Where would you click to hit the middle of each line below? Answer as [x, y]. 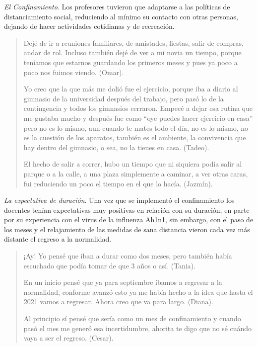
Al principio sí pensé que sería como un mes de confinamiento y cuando [132, 318]
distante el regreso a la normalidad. [58, 239]
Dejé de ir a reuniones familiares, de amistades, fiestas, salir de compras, [133, 43]
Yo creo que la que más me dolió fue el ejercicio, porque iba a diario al [131, 89]
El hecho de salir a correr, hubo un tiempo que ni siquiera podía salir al [133, 164]
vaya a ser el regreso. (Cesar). [68, 338]
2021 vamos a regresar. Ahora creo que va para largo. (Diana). [118, 302]
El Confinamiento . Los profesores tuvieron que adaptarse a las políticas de [117, 6]
